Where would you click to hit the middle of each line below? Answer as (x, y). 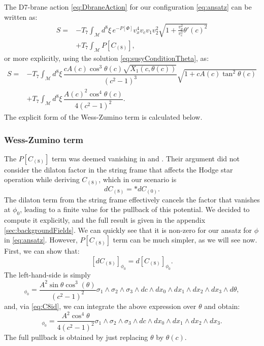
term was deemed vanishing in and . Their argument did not (146, 158)
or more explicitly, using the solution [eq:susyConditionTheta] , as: (107, 58)
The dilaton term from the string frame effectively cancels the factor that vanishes (132, 199)
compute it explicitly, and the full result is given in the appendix (105, 219)
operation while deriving (42, 179)
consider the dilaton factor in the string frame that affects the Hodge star (119, 169)
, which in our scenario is (138, 179)
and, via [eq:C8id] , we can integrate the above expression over (100, 306)
